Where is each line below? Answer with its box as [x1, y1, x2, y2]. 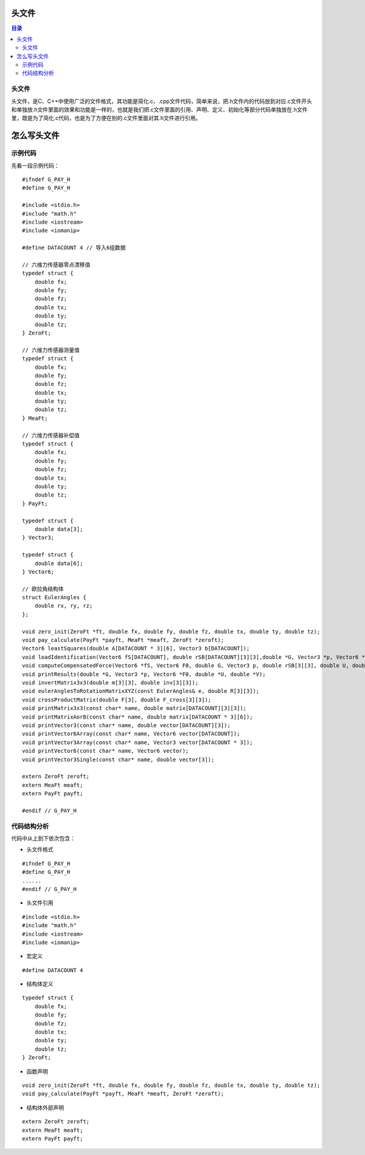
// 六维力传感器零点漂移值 [22, 261, 91, 268]
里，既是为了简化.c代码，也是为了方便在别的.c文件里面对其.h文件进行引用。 [11, 115, 201, 122]
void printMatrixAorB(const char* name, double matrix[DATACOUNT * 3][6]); [22, 713, 253, 720]
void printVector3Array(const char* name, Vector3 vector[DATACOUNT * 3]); [22, 739, 253, 746]
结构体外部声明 [26, 1104, 64, 1111]
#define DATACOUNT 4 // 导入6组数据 [22, 244, 126, 251]
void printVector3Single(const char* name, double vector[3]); [22, 756, 215, 763]
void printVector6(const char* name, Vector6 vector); [22, 747, 189, 755]
